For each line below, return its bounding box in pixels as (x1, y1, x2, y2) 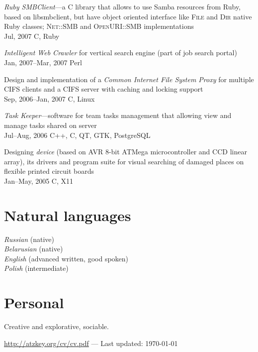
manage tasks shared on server (4, 119, 97, 130)
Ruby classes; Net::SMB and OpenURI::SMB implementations (4, 21, 194, 31)
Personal (4, 292, 64, 313)
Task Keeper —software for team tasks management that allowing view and (4, 110, 232, 120)
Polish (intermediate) (4, 263, 69, 273)
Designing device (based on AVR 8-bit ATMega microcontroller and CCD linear (4, 146, 247, 157)
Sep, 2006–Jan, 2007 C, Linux (4, 93, 95, 104)
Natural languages (4, 205, 131, 225)
